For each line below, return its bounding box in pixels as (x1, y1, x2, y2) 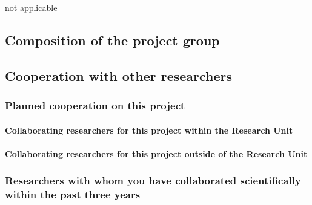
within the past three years (5, 187, 141, 202)
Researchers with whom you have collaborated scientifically (5, 173, 301, 188)
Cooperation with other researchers (5, 66, 233, 85)
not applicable (5, 1, 58, 13)
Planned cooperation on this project (5, 98, 185, 113)
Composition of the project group (5, 30, 220, 49)
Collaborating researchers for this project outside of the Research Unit (5, 147, 308, 160)
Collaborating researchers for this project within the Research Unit (5, 123, 293, 136)
